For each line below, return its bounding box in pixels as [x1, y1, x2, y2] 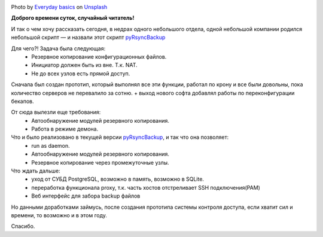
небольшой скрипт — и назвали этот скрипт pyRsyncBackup [11, 34, 166, 41]
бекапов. [11, 98, 34, 105]
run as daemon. [31, 142, 70, 149]
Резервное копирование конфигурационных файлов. [31, 53, 167, 60]
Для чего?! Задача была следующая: [11, 45, 106, 52]
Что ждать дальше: [11, 168, 60, 175]
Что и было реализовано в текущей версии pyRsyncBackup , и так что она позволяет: [11, 133, 229, 141]
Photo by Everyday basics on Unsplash [11, 4, 108, 10]
